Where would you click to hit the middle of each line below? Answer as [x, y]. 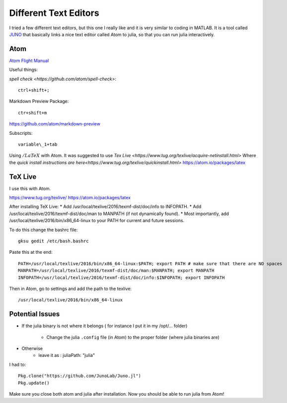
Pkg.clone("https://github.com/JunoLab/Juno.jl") [80, 376]
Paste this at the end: [31, 252]
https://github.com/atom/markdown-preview [55, 124]
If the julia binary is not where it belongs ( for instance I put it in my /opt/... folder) [105, 326]
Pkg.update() [34, 383]
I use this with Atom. [30, 188]
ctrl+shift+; [34, 90]
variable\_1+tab [38, 144]
